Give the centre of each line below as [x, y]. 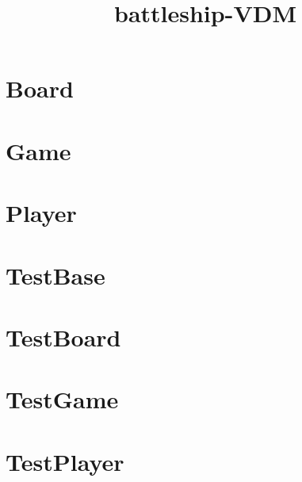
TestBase [55, 275]
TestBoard [63, 337]
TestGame [62, 399]
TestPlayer [65, 461]
